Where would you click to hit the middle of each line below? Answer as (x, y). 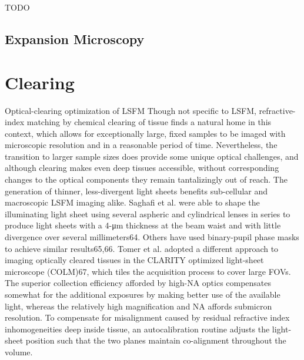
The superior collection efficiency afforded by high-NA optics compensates (138, 283)
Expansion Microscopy (75, 38)
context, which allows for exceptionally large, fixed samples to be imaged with (145, 133)
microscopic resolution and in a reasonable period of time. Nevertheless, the (141, 145)
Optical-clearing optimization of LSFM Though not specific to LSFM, (131, 110)
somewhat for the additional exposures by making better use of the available (143, 294)
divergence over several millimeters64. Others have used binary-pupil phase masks (152, 237)
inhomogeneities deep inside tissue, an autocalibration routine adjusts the (137, 329)
